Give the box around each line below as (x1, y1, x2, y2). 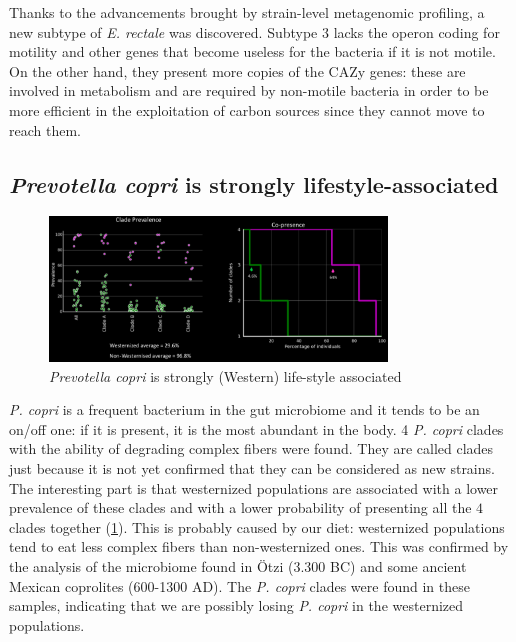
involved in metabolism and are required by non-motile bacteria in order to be (9, 80, 489, 101)
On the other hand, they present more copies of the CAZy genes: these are (9, 60, 466, 81)
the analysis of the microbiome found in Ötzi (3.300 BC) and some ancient (9, 556, 467, 577)
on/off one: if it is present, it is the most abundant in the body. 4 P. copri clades (9, 418, 504, 439)
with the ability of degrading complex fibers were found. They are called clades (9, 438, 494, 459)
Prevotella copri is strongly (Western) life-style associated (49, 365, 402, 386)
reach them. (9, 119, 81, 140)
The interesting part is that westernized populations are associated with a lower (9, 477, 499, 498)
